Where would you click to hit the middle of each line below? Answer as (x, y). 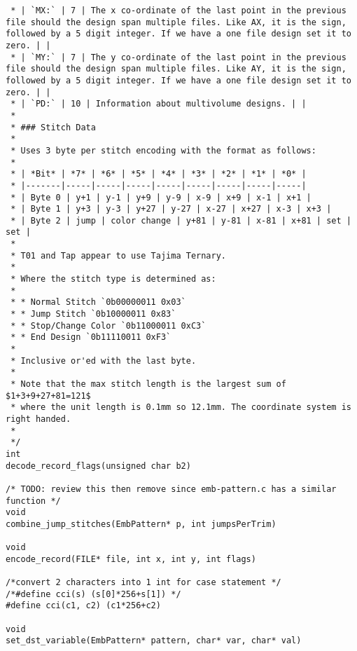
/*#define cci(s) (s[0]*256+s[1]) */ (93, 594)
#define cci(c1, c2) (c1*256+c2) (83, 606)
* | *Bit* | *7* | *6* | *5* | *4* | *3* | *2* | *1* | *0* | (159, 174)
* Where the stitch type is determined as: (113, 279)
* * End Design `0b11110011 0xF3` (91, 337)
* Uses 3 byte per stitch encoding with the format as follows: (163, 150)
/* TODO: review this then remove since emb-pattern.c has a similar (171, 489)
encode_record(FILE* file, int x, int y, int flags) (131, 559)
